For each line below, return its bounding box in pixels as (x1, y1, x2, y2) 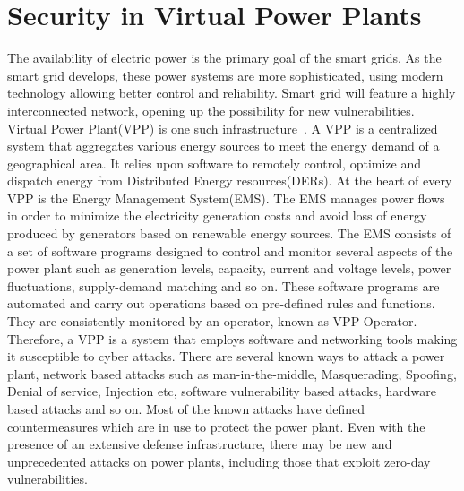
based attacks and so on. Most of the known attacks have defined (7, 400, 365, 418)
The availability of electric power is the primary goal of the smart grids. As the (7, 48, 442, 67)
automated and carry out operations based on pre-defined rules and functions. (7, 294, 435, 313)
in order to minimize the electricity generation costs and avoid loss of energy (7, 206, 427, 225)
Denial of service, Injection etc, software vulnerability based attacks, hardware (7, 382, 437, 401)
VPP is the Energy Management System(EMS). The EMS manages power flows (7, 188, 445, 207)
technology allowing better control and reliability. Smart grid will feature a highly (7, 83, 456, 102)
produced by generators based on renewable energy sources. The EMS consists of (7, 224, 451, 243)
